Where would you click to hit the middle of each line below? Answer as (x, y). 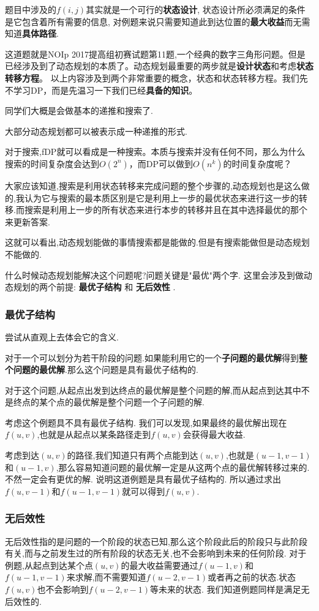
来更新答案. (28, 221)
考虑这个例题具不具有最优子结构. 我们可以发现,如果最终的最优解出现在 (146, 422)
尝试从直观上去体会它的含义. (62, 336)
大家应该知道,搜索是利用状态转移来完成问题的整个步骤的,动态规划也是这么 (153, 185)
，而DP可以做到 (161, 163)
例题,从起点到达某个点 (49, 565)
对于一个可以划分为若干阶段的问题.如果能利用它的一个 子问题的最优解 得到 (152, 357)
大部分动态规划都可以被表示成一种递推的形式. (96, 131)
